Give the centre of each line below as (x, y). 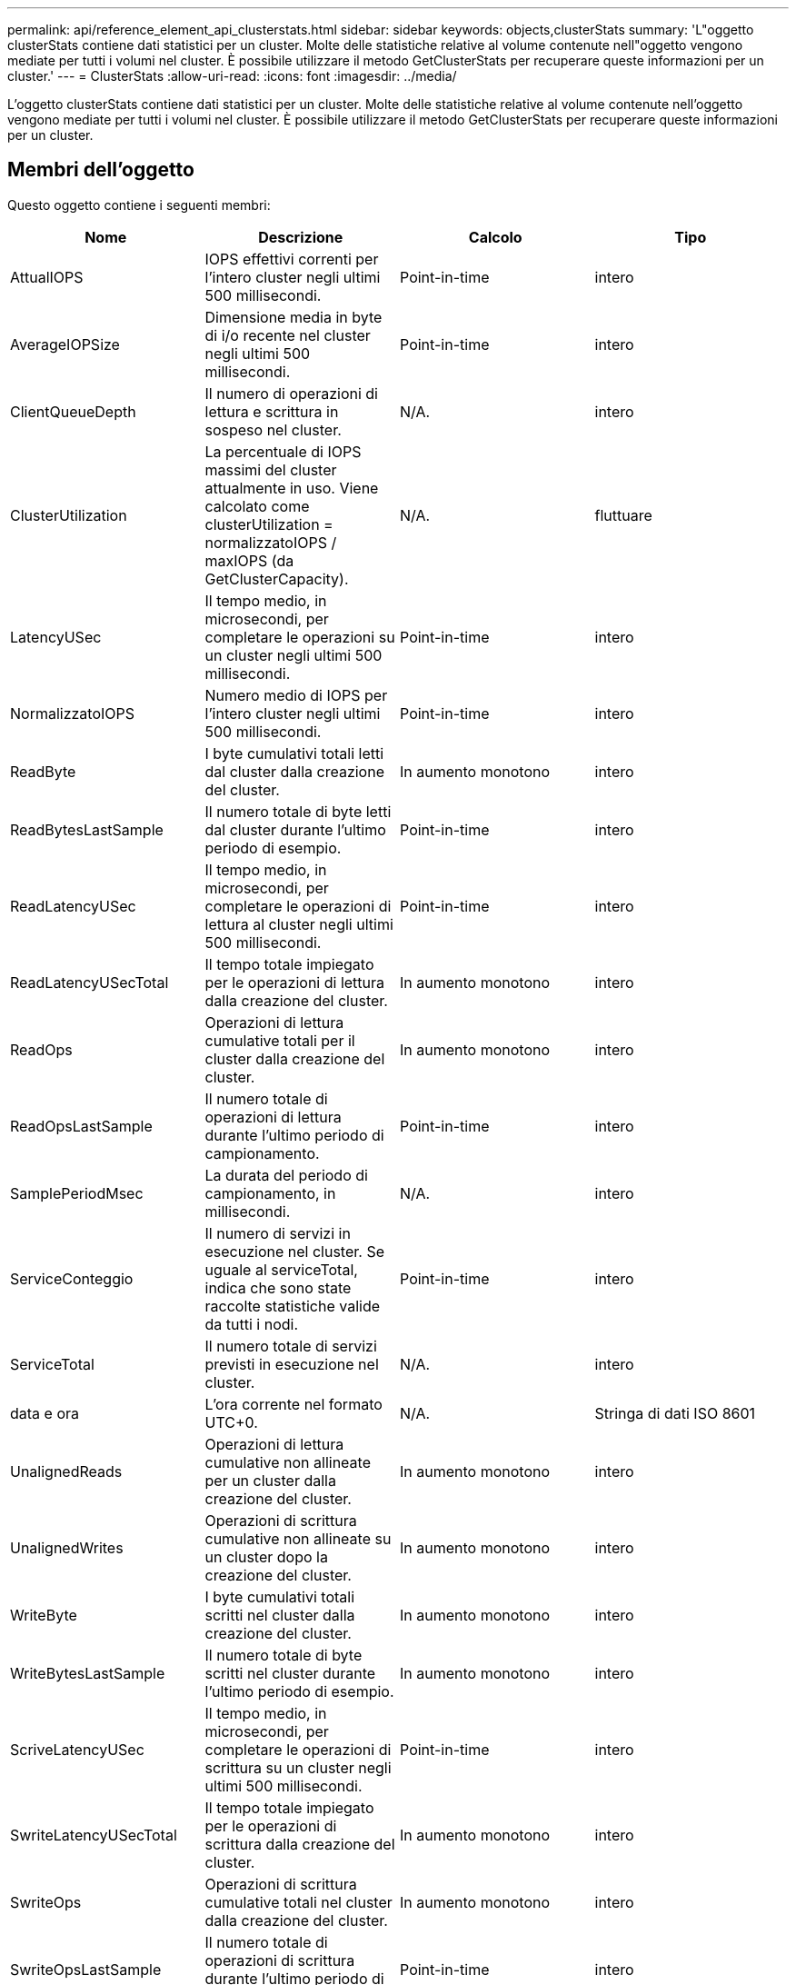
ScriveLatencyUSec (77, 1749)
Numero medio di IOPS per (296, 695)
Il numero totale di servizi (291, 1346)
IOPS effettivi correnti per (292, 259)
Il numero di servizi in (278, 1233)
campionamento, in (270, 1193)
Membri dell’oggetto (101, 170)
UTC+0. (231, 1422)
